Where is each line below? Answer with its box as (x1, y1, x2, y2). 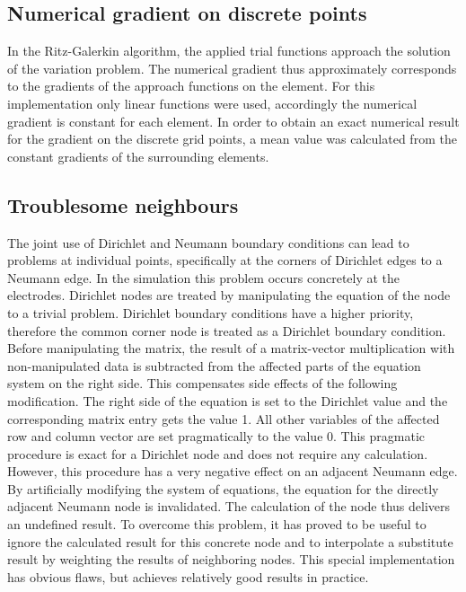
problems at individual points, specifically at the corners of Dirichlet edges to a (7, 251, 443, 269)
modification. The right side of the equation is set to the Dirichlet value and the (7, 391, 448, 410)
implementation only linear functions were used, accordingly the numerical (7, 93, 418, 112)
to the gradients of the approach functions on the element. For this (7, 76, 375, 95)
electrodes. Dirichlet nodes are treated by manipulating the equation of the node (7, 286, 451, 305)
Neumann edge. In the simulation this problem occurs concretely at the (7, 268, 400, 287)
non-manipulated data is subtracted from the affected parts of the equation (7, 356, 421, 375)
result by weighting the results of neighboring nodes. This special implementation (7, 550, 455, 569)
